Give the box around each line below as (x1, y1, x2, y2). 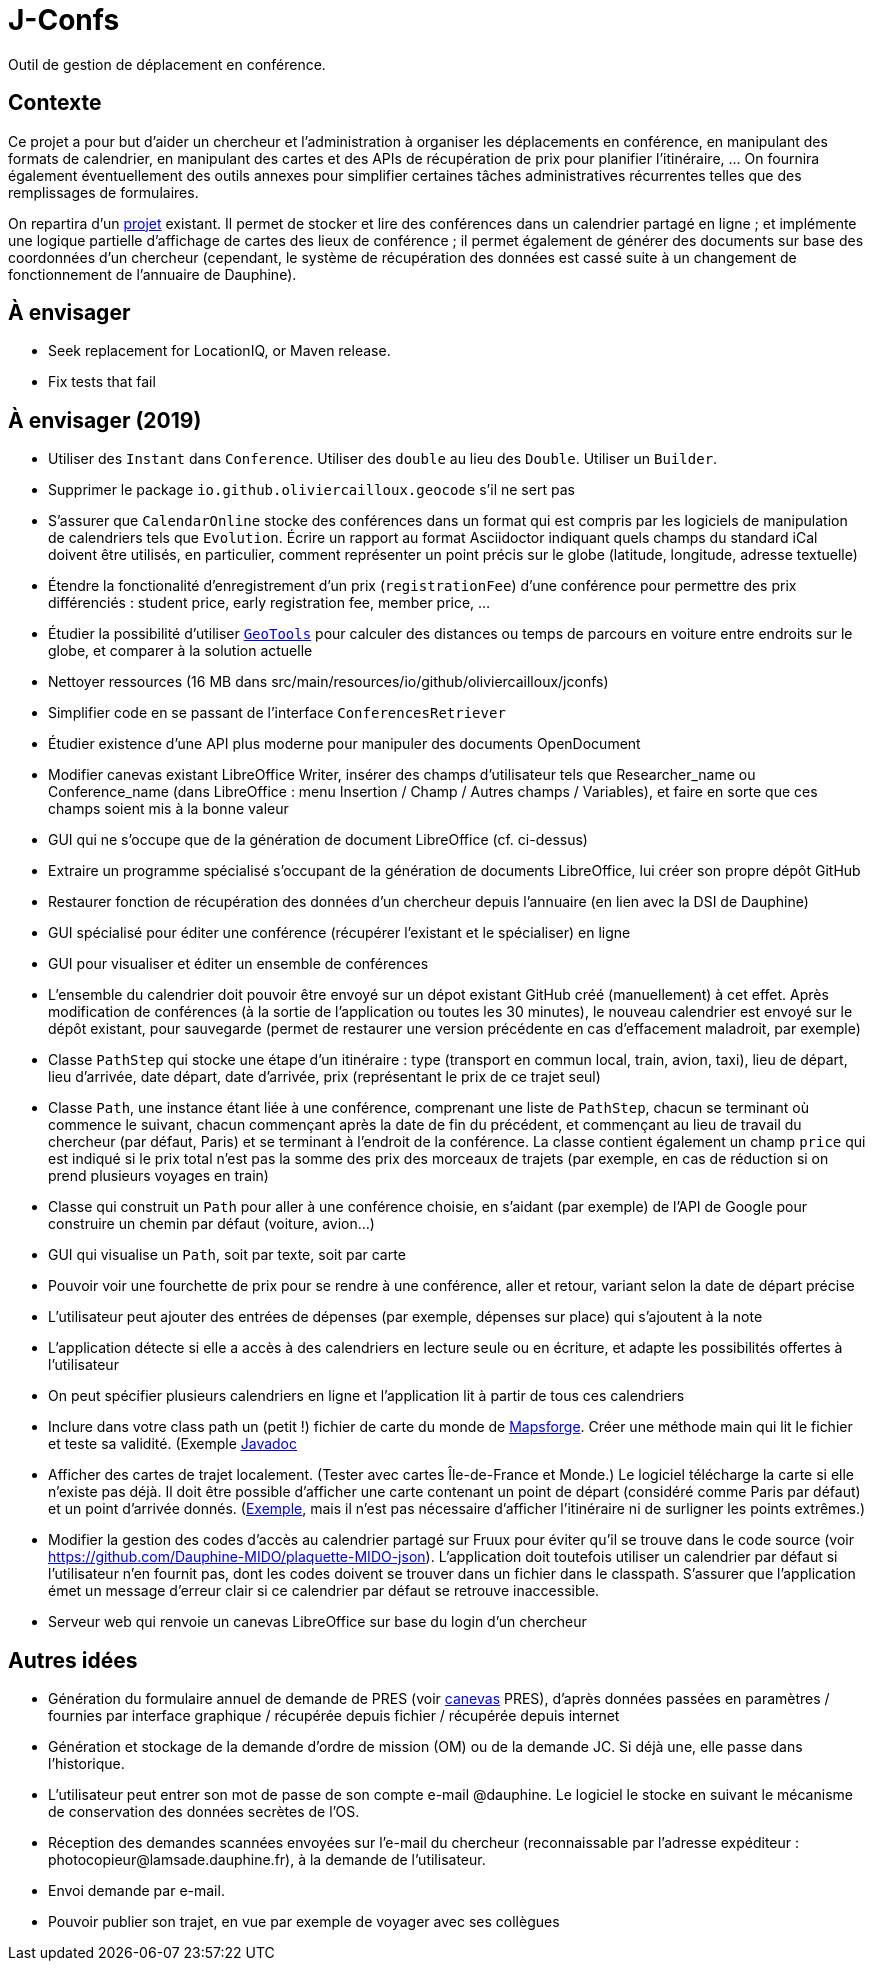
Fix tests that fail (48, 373, 156, 391)
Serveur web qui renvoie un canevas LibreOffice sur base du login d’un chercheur (48, 1613, 587, 1631)
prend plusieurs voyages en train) (48, 1167, 269, 1185)
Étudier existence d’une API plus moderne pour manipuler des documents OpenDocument (48, 735, 641, 753)
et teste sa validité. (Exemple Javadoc (48, 1435, 298, 1453)
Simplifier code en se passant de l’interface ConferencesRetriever (48, 704, 506, 722)
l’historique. (48, 1755, 125, 1773)
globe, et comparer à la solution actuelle (48, 642, 313, 660)
